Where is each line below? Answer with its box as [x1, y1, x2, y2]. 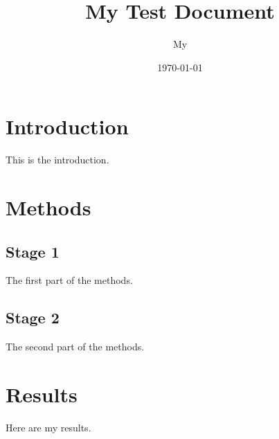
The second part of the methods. [6, 339, 145, 354]
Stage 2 [6, 307, 60, 328]
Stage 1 [6, 240, 60, 262]
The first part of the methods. [6, 273, 133, 287]
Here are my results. [6, 420, 91, 434]
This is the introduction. [6, 152, 109, 167]
